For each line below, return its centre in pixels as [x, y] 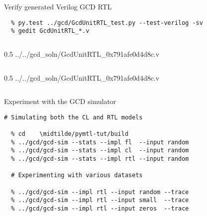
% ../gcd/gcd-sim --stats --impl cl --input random [100, 151]
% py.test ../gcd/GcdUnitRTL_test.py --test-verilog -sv [107, 23]
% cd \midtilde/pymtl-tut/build [70, 134]
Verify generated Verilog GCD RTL [58, 6]
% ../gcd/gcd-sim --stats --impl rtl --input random [100, 159]
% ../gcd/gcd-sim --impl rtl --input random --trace [100, 192]
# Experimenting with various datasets [77, 175]
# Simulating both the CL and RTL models [73, 117]
